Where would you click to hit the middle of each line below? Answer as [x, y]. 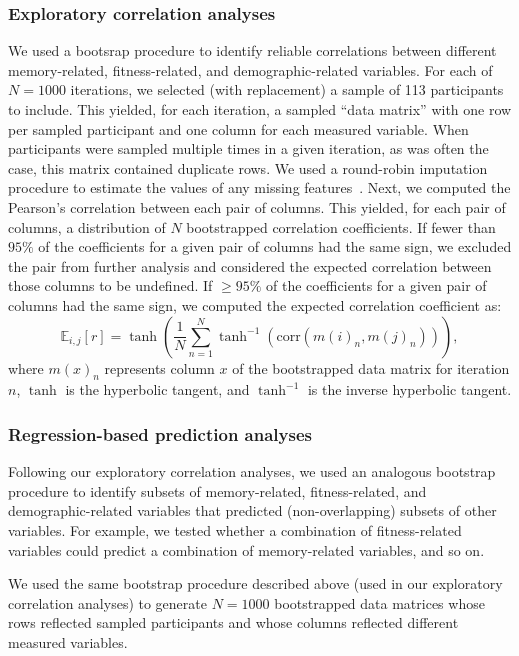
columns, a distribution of [87, 226]
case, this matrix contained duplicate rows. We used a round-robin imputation [248, 167]
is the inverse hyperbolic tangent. [409, 389]
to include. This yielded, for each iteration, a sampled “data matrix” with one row [260, 109]
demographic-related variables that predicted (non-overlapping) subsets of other [252, 510]
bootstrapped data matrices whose [379, 602]
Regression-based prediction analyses [160, 433]
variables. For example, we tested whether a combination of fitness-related [235, 529]
